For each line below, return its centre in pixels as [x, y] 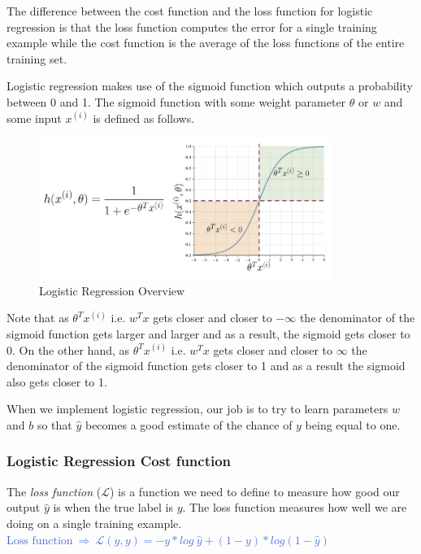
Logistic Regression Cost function [119, 461]
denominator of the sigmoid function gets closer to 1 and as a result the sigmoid [206, 366]
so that [54, 424]
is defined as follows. [144, 118]
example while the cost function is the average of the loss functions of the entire [206, 43]
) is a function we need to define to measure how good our [254, 491]
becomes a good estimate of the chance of [189, 424]
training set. [37, 58]
